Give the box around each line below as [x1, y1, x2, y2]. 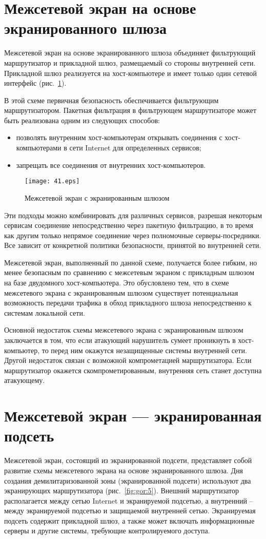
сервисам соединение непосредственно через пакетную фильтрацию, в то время [4, 220, 253, 230]
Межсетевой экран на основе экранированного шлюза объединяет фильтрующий [4, 47, 256, 58]
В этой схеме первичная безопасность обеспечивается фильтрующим [4, 94, 219, 105]
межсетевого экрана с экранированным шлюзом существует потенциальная [4, 287, 238, 298]
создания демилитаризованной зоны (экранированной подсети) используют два [4, 475, 251, 486]
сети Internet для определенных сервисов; [69, 142, 201, 153]
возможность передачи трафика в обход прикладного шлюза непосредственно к [4, 297, 252, 308]
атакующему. [4, 375, 45, 386]
